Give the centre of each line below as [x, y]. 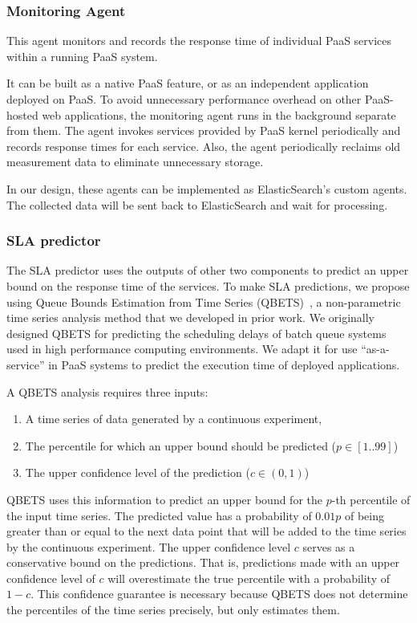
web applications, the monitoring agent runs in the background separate [219, 114]
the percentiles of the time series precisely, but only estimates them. [173, 610]
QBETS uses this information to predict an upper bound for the [165, 499]
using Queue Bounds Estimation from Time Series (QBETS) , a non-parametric [204, 301]
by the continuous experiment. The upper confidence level [149, 546]
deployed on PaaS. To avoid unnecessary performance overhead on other [184, 99]
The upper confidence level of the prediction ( [138, 472]
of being [364, 515]
